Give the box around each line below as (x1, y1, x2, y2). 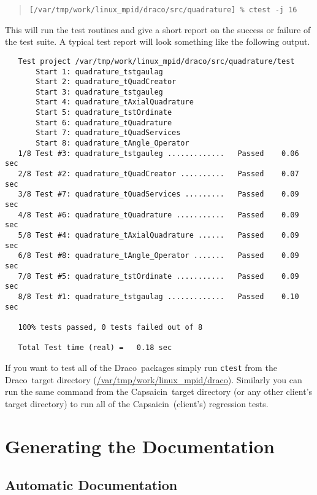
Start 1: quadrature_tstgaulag (36, 67, 163, 76)
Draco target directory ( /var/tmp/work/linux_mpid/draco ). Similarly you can (5, 373, 302, 386)
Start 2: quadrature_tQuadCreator (36, 77, 177, 87)
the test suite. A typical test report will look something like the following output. (5, 35, 310, 48)
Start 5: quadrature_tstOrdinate (36, 108, 172, 117)
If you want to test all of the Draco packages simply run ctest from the (5, 361, 277, 373)
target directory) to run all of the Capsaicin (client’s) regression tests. (5, 397, 269, 410)
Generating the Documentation (5, 433, 275, 458)
